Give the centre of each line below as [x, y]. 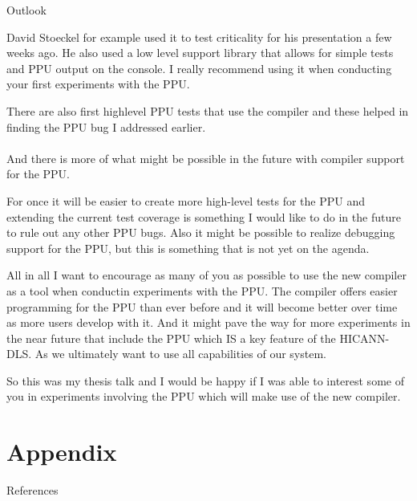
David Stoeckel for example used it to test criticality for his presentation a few [199, 37]
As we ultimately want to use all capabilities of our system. [180, 354]
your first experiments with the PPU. [98, 84]
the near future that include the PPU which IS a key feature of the [171, 338]
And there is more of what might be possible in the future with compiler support [206, 158]
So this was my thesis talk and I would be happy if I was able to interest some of [205, 380]
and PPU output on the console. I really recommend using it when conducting [199, 68]
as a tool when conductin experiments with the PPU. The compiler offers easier [202, 290]
